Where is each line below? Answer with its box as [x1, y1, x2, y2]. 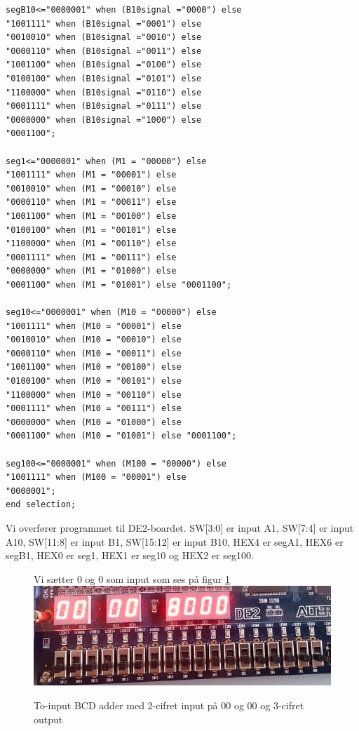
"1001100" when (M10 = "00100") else [6, 362, 182, 373]
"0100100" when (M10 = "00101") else [6, 376, 182, 387]
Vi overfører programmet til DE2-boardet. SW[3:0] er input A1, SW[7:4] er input [6, 520, 354, 535]
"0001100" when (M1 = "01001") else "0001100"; [6, 279, 232, 290]
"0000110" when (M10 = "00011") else [6, 348, 182, 358]
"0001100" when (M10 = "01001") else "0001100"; [6, 431, 237, 441]
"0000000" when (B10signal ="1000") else [6, 114, 202, 125]
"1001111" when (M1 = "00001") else [6, 170, 177, 180]
